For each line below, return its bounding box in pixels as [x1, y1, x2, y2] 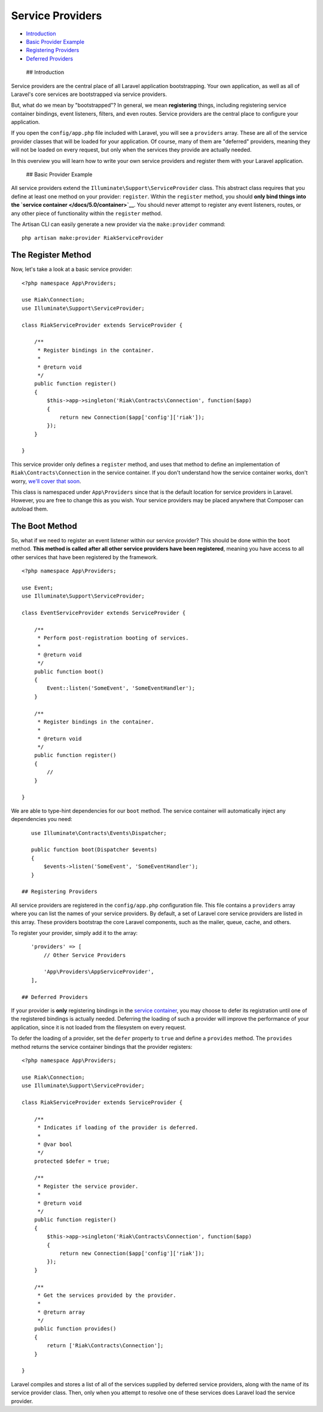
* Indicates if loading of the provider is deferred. [37, 1124, 199, 1131]
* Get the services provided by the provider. [37, 1292, 176, 1299]
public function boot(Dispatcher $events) [31, 846, 158, 853]
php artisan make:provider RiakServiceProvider [22, 234, 164, 242]
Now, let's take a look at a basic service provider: [11, 265, 133, 273]
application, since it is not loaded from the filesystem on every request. [11, 1024, 187, 1031]
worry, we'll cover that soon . [11, 477, 81, 485]
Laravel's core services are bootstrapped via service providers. [11, 90, 167, 98]
